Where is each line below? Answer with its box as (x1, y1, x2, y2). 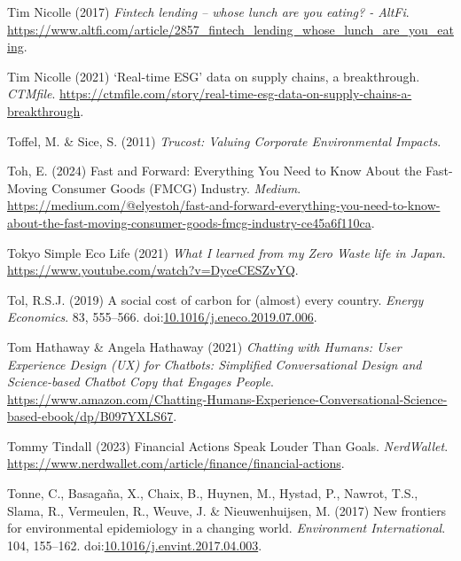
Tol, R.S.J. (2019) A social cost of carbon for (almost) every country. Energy (7, 290, 424, 308)
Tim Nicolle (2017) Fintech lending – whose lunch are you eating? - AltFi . (7, 3, 410, 20)
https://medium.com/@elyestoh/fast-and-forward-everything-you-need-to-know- (7, 196, 441, 214)
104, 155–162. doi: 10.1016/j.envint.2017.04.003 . (7, 535, 262, 554)
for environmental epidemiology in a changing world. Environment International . (7, 518, 446, 537)
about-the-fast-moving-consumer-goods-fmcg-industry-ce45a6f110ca (7, 213, 371, 231)
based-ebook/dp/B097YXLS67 (7, 407, 174, 425)
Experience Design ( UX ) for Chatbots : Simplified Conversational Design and (7, 355, 422, 373)
